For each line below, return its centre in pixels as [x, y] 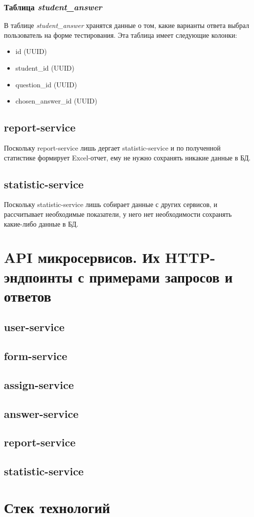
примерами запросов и [161, 276]
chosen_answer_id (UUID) [56, 101]
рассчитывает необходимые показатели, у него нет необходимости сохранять [118, 214]
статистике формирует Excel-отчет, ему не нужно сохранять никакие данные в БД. [127, 157]
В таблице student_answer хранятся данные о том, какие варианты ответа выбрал [127, 25]
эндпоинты [38, 276]
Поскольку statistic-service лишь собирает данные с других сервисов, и [111, 204]
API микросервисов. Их [82, 257]
